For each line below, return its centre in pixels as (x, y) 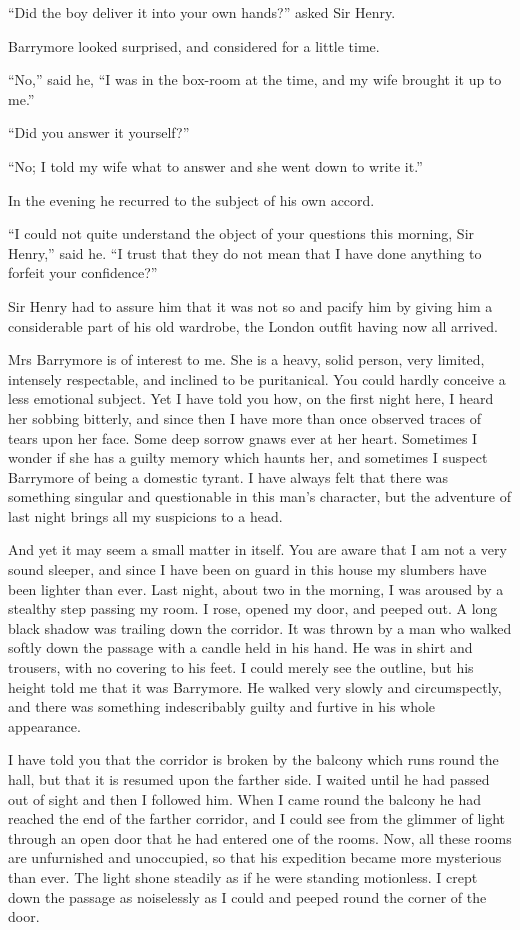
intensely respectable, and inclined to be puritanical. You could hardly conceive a (257, 378)
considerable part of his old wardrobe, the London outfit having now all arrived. (253, 325)
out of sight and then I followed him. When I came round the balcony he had (245, 798)
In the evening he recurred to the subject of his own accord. (191, 199)
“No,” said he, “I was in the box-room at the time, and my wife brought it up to (255, 79)
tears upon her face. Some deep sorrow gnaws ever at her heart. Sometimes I (243, 437)
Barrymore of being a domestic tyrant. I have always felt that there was (228, 476)
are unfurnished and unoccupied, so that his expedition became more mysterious (255, 857)
